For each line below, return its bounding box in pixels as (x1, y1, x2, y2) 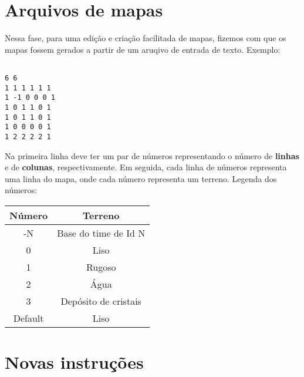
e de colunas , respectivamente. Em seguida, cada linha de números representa (5, 161, 287, 173)
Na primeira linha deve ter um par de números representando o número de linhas (5, 149, 299, 161)
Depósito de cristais (60, 294, 141, 308)
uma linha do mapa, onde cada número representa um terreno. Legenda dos (5, 172, 277, 184)
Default (13, 311, 44, 325)
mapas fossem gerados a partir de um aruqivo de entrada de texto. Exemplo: (5, 43, 281, 55)
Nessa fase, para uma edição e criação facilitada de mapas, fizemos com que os (5, 32, 286, 44)
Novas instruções (5, 350, 144, 374)
